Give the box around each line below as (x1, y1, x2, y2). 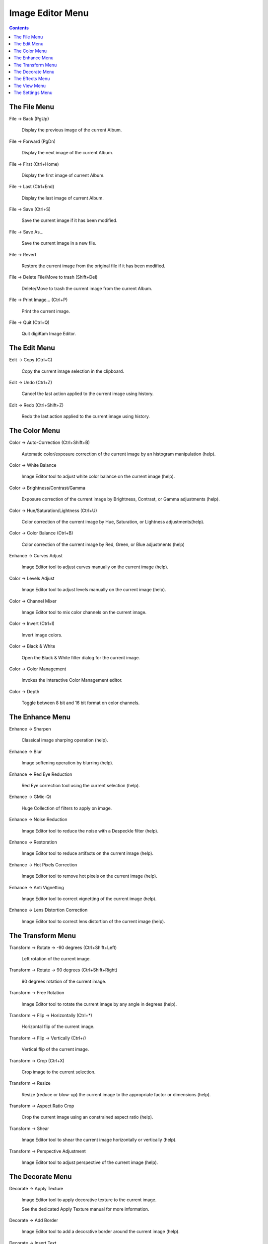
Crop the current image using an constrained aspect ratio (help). (21, 1114, 153, 1120)
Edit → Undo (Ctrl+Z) (9, 380, 52, 386)
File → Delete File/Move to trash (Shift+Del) (9, 274, 98, 280)
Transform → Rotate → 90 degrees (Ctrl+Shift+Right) (9, 967, 118, 973)
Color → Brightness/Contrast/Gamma (9, 485, 85, 491)
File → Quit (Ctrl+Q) (9, 319, 50, 325)
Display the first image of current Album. (21, 172, 105, 178)
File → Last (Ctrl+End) (9, 184, 55, 190)
